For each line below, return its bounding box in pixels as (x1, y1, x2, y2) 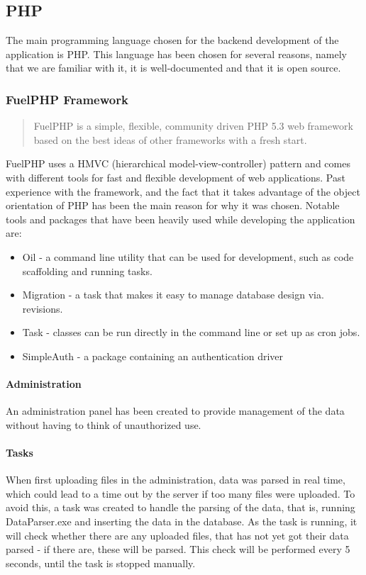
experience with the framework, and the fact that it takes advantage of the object (6, 184, 360, 199)
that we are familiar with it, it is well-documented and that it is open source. (6, 60, 341, 75)
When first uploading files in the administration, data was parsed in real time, (6, 472, 345, 487)
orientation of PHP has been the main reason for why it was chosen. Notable (6, 198, 340, 213)
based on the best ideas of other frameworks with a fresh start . (33, 132, 307, 147)
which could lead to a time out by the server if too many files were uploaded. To (6, 486, 355, 501)
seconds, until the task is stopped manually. (6, 555, 196, 570)
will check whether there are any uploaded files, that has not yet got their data (6, 527, 349, 542)
